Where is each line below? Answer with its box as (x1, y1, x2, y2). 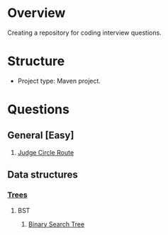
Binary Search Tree (28, 219, 85, 228)
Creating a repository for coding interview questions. (7, 28, 162, 37)
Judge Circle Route (17, 148, 74, 156)
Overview (7, 5, 66, 21)
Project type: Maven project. (17, 76, 101, 85)
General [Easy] (7, 130, 74, 142)
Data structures (7, 168, 78, 181)
